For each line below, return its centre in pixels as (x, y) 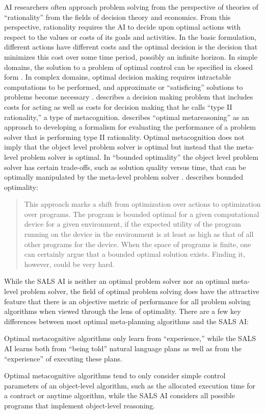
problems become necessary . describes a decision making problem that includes (129, 97)
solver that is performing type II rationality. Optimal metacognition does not (124, 137)
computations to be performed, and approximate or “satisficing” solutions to (124, 87)
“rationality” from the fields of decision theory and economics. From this (117, 17)
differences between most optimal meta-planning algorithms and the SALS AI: (126, 321)
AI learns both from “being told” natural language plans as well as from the (123, 348)
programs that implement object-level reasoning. (80, 405)
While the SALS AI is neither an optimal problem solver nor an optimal (117, 281)
